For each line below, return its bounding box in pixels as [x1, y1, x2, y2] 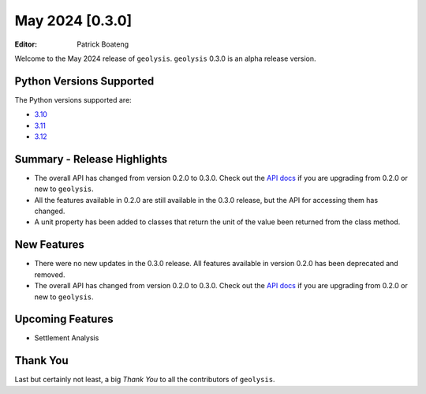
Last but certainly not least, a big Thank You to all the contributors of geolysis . [14, 375, 275, 385]
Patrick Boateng [77, 39, 129, 49]
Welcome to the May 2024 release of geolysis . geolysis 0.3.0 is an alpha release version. [14, 54, 316, 63]
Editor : [14, 39, 38, 49]
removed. [34, 269, 65, 280]
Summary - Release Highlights [14, 152, 168, 166]
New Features [14, 238, 84, 252]
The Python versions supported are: [14, 95, 132, 104]
